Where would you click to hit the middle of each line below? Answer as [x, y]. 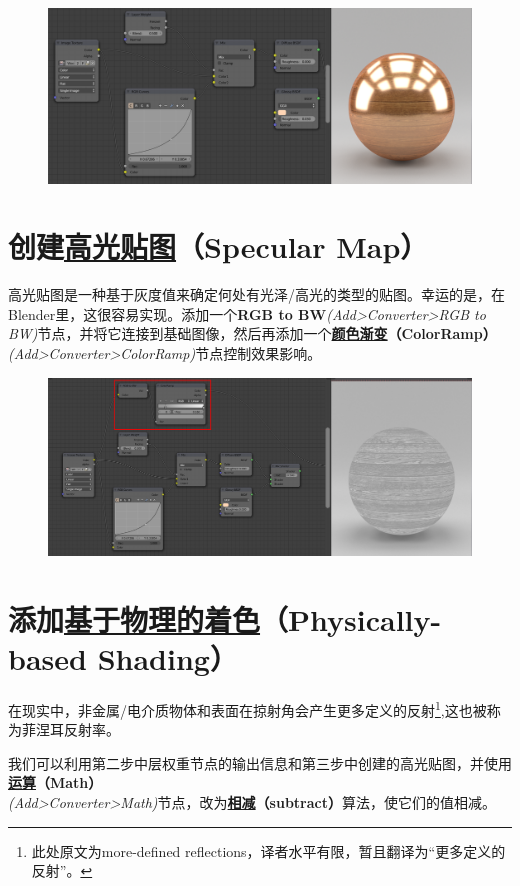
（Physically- [351, 618]
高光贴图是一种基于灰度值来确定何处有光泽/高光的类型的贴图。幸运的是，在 [256, 294]
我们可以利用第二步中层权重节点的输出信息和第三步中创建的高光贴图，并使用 [260, 762]
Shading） [167, 658]
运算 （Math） [55, 782]
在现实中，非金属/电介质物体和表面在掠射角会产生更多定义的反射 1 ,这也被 [247, 708]
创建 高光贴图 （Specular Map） [218, 246]
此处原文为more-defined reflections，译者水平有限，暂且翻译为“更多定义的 [268, 850]
